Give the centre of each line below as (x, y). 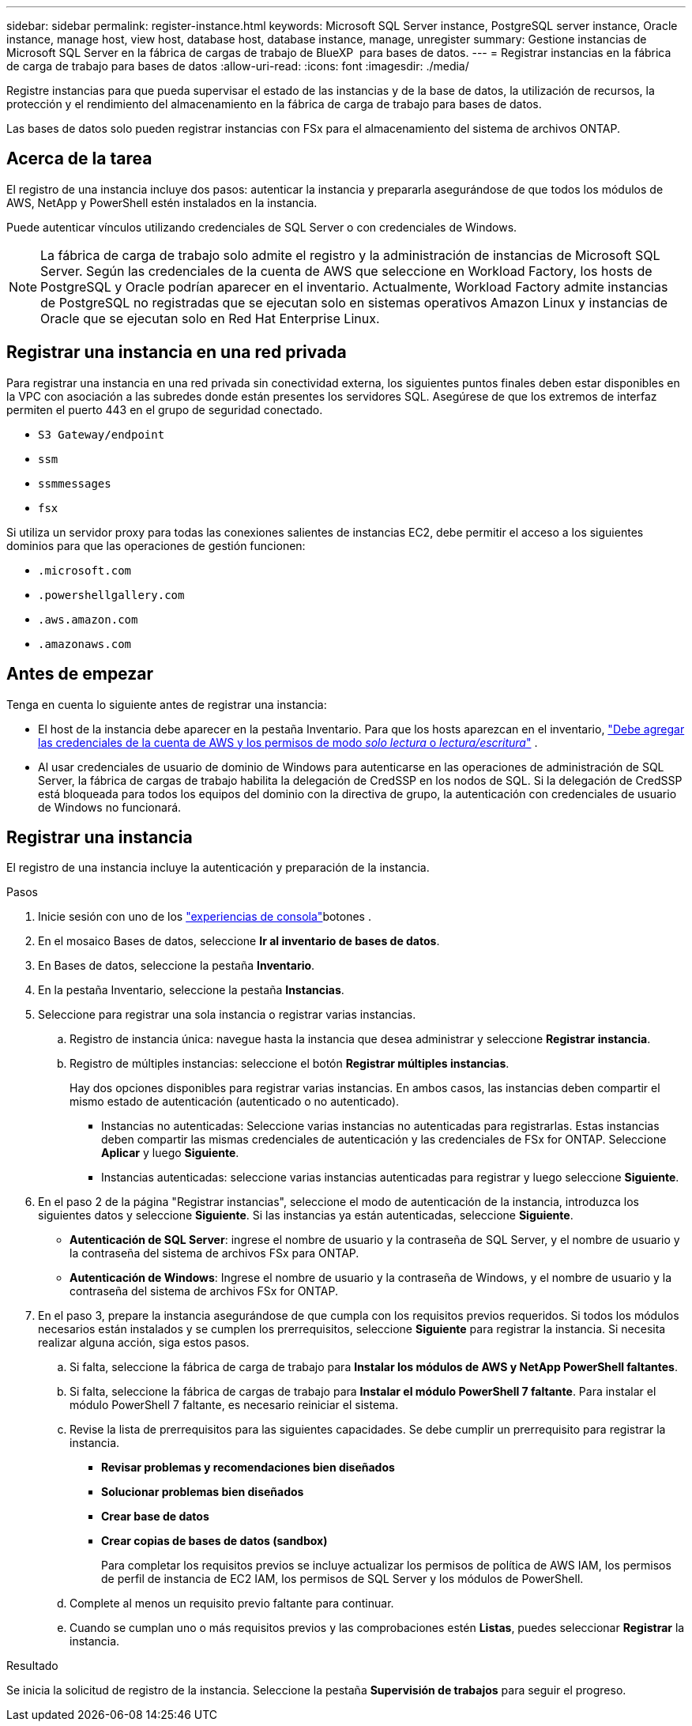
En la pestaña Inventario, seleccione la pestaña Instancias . (191, 990)
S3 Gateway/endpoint (102, 434)
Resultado (32, 1666)
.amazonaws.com (85, 644)
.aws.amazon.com (88, 619)
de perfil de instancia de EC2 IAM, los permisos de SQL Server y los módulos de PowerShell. (342, 1579)
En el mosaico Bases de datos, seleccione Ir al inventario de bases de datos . (239, 941)
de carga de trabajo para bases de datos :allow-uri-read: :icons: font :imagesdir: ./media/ (238, 66)
